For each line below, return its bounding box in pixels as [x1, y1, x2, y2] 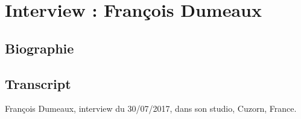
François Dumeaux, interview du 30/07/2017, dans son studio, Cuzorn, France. [5, 102, 297, 115]
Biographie [5, 38, 74, 57]
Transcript [5, 74, 71, 93]
